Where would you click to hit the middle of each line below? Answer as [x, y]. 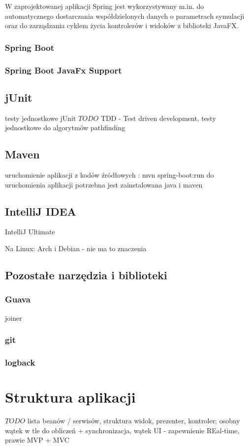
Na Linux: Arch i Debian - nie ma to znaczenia [76, 248]
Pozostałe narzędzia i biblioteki [86, 275]
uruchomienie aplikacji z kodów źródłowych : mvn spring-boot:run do [109, 175]
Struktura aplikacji [70, 397]
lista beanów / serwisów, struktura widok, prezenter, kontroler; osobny [134, 421]
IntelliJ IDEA [41, 211]
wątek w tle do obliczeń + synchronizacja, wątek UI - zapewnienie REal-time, [122, 430]
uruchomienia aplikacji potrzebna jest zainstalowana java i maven [104, 184]
